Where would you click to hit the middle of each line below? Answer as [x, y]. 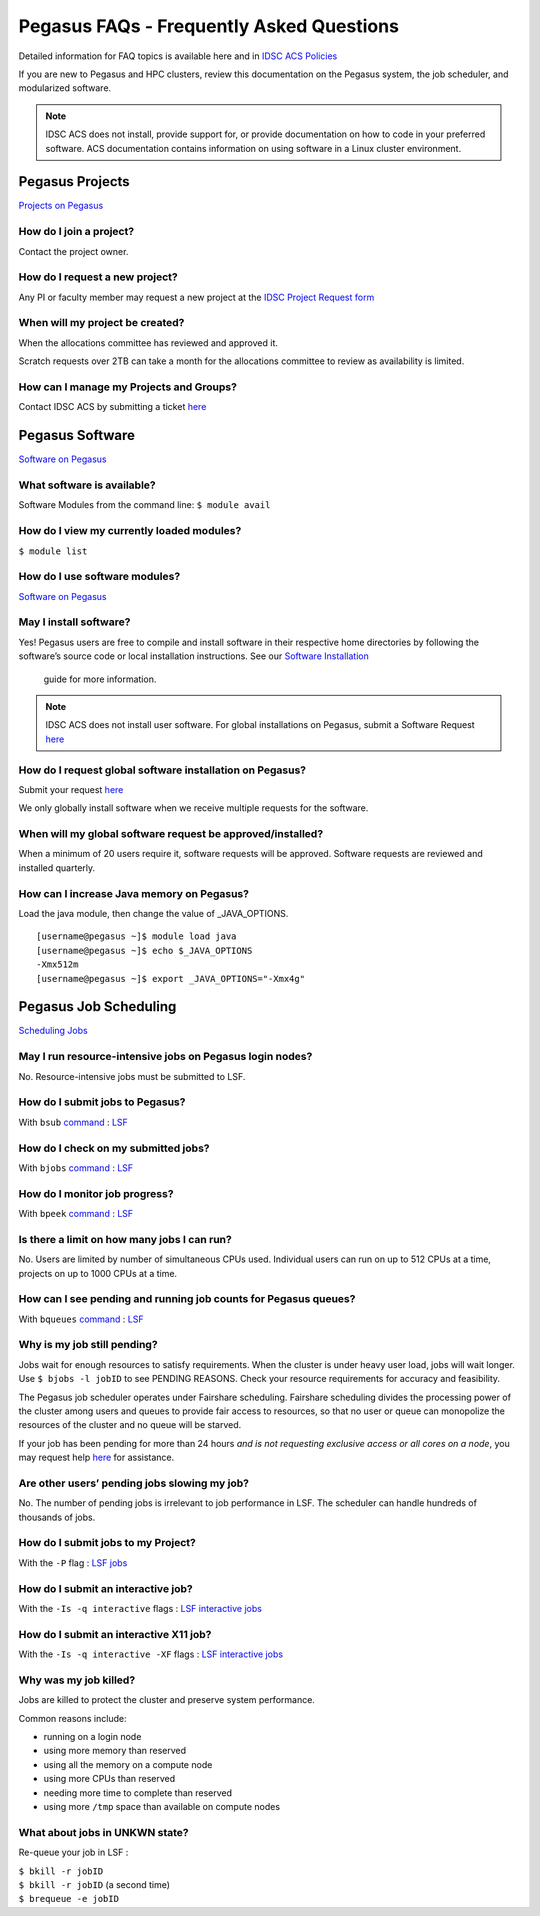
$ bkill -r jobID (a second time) [94, 1884]
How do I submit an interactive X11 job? [115, 1634]
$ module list [53, 551]
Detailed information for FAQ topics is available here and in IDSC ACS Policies [178, 56]
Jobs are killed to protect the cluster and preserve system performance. [166, 1700]
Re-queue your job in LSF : [73, 1852]
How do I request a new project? [98, 277]
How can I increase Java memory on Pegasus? [134, 893]
